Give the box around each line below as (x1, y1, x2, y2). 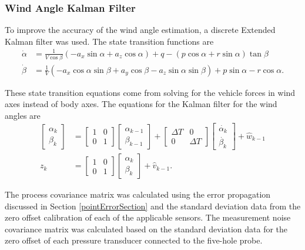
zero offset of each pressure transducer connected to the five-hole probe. (5, 234, 263, 246)
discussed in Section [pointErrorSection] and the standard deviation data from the (5, 199, 301, 212)
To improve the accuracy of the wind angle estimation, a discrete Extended (5, 24, 276, 36)
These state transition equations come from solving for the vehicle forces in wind (5, 86, 296, 98)
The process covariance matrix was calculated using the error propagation (5, 188, 271, 201)
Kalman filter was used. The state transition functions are (5, 35, 214, 47)
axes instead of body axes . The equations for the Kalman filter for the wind (5, 98, 277, 110)
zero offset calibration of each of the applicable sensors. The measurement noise (5, 211, 291, 224)
